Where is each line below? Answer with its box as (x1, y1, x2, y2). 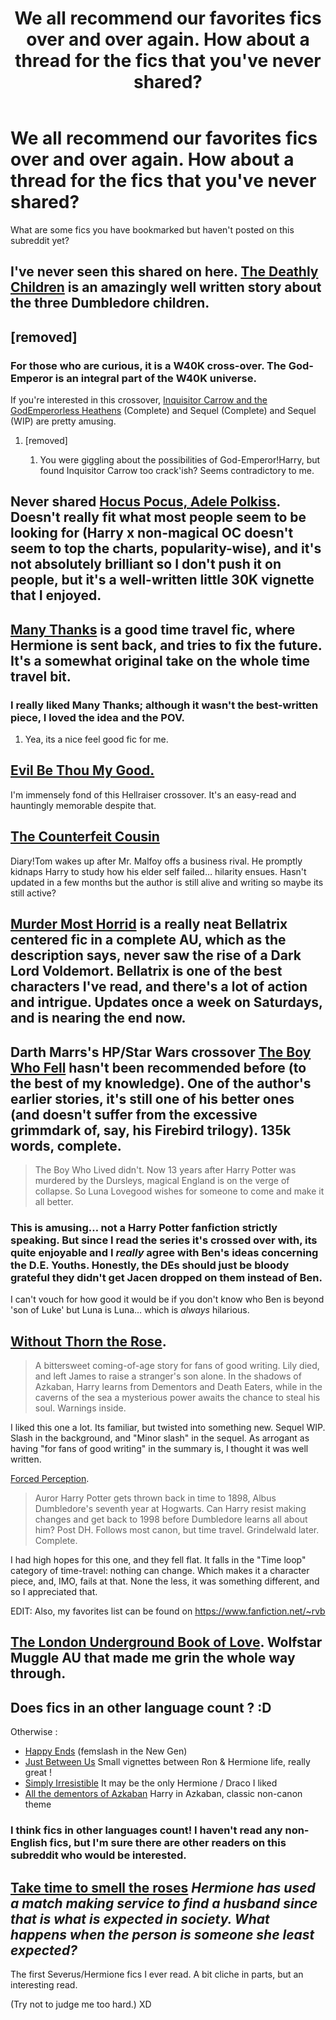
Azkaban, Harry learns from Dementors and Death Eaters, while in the (34, 1381, 323, 1393)
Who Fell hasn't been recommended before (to (10, 1059, 307, 1076)
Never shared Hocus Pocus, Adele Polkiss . (10, 493, 281, 511)
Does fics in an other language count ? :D (10, 1699, 272, 1716)
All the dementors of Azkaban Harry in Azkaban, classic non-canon (24, 1788, 303, 1800)
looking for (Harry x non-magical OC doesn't (10, 525, 294, 542)
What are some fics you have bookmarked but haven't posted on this (10, 223, 295, 236)
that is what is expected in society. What (10, 1910, 270, 1927)
